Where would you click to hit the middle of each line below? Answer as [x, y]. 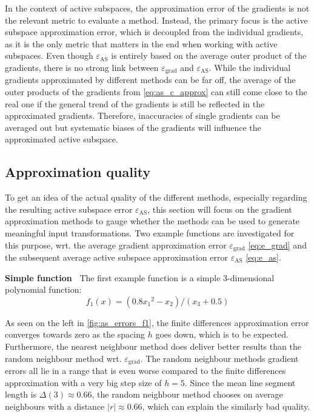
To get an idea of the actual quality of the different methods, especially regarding [156, 197]
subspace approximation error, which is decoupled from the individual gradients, [154, 32]
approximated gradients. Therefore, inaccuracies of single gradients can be [142, 115]
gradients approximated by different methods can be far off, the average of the [150, 80]
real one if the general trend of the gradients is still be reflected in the [135, 103]
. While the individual [250, 67]
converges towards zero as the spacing [75, 334]
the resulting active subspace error [69, 209]
